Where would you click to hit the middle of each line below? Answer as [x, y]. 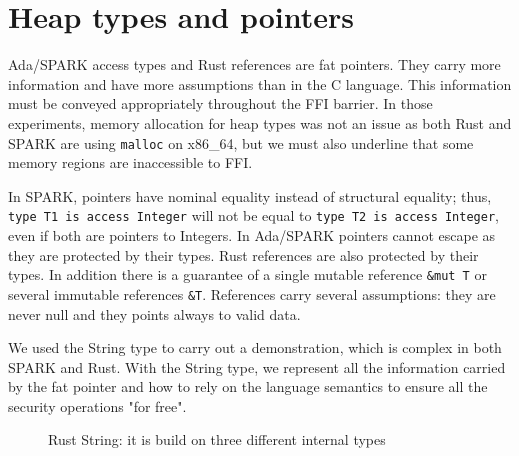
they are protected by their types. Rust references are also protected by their [243, 254]
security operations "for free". [97, 405]
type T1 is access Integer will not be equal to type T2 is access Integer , [253, 215]
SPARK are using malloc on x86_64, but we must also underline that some [241, 142]
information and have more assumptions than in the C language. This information [260, 83]
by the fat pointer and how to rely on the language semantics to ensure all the [248, 386]
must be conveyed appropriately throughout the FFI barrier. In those [220, 103]
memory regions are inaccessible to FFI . [130, 162]
